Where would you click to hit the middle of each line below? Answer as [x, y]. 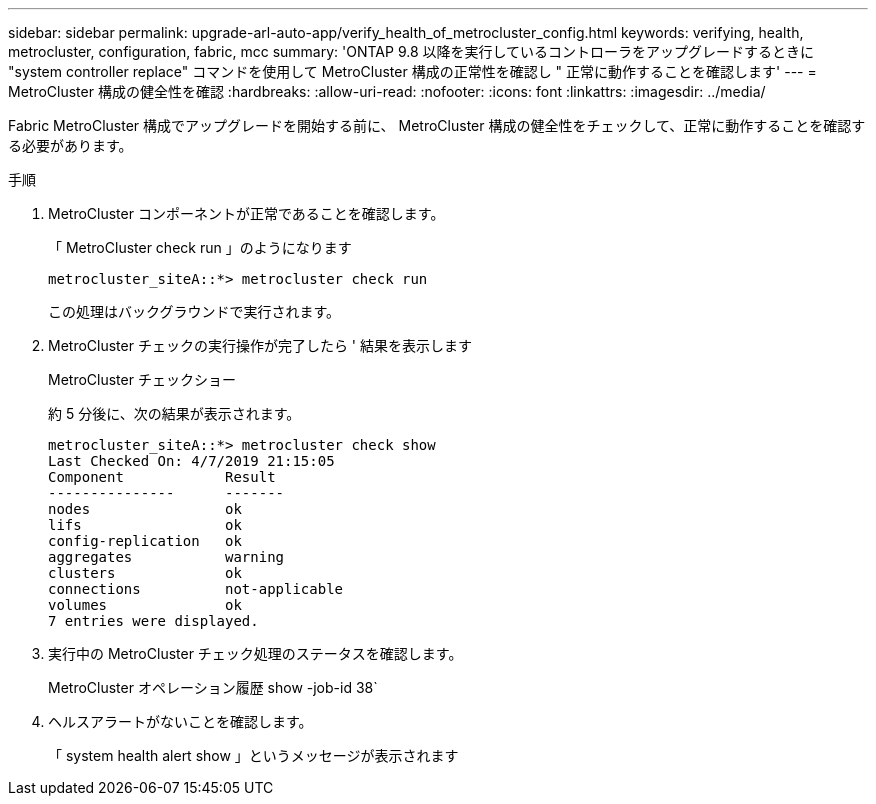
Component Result [162, 477]
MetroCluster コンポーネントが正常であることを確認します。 [246, 213]
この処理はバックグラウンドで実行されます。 [194, 311]
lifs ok [145, 525]
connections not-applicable [196, 589]
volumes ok [145, 605]
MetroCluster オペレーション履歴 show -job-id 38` [213, 687]
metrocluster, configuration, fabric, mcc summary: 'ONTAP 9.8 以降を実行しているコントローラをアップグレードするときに [411, 51]
